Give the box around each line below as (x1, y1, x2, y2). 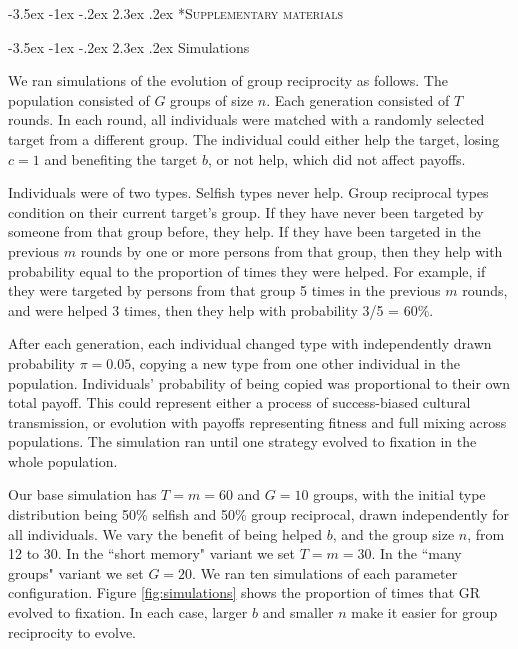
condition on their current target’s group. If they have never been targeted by (8, 201, 484, 222)
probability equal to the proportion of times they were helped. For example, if (8, 260, 486, 281)
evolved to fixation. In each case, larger (8, 602, 248, 623)
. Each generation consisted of (266, 89, 450, 110)
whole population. (8, 450, 118, 471)
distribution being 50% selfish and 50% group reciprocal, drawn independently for (8, 504, 510, 525)
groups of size (170, 89, 254, 110)
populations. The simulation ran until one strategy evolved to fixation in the (8, 431, 477, 452)
